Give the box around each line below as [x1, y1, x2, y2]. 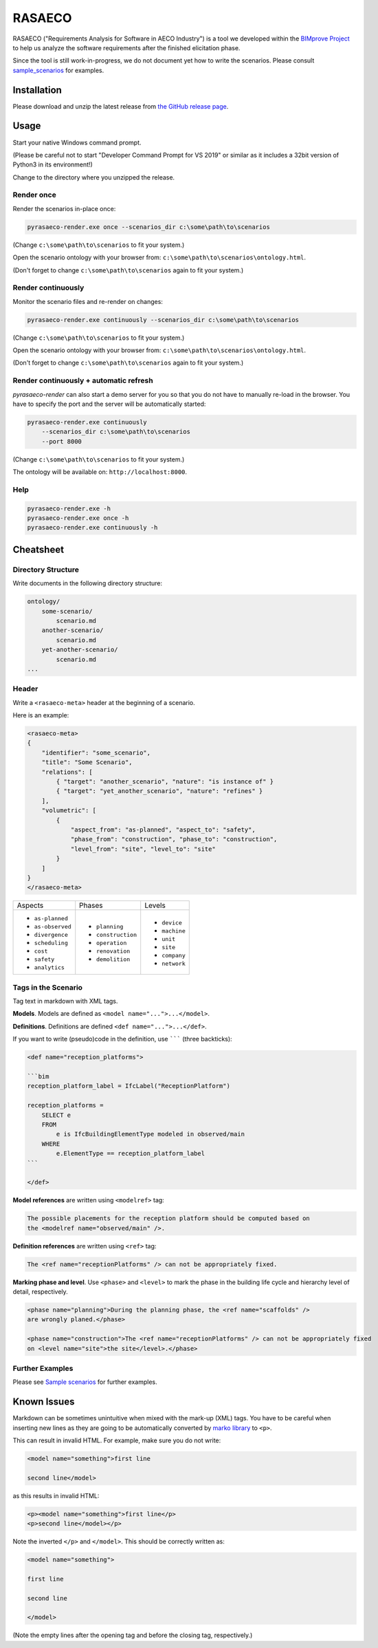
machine [162, 927, 186, 935]
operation [96, 940, 127, 947]
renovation [96, 948, 131, 955]
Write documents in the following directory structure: [12, 579, 163, 587]
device [162, 919, 182, 926]
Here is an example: [12, 711, 69, 719]
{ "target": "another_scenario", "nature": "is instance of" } [56, 778, 274, 785]
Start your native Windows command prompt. [12, 138, 142, 147]
